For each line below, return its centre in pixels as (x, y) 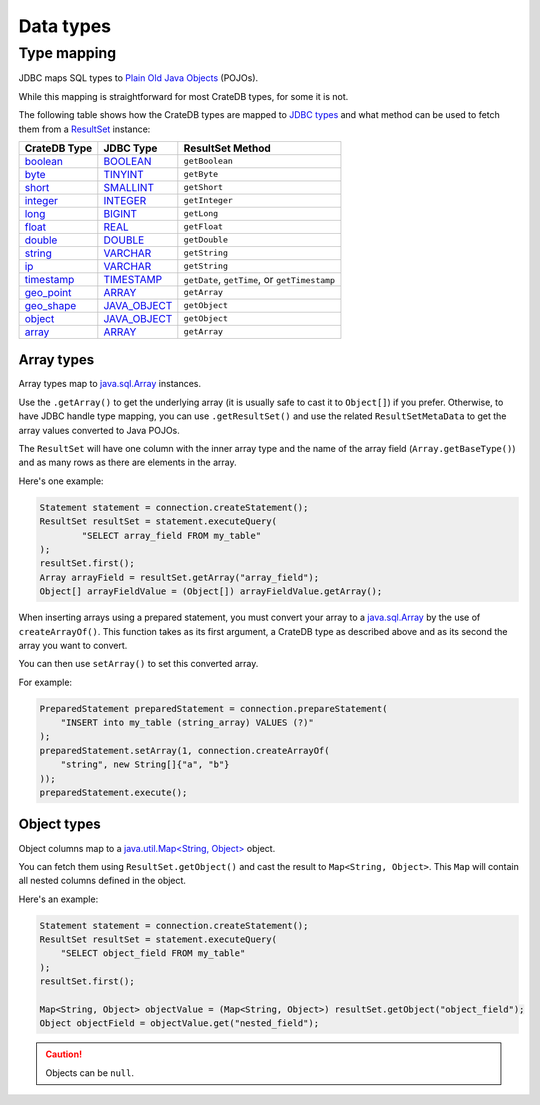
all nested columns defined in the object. (102, 881)
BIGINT (120, 213)
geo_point (48, 292)
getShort (203, 187)
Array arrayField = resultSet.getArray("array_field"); (179, 577)
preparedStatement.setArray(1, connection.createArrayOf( (184, 750)
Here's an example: (58, 899)
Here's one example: (61, 481)
